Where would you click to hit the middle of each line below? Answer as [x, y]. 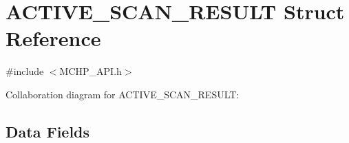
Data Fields [48, 131]
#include [25, 71]
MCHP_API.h [91, 71]
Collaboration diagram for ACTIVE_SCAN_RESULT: [123, 94]
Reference [53, 38]
